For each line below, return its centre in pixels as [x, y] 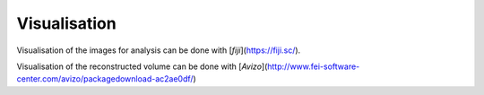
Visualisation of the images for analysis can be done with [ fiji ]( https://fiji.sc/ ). [159, 50]
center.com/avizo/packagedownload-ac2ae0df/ [105, 79]
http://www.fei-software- [314, 66]
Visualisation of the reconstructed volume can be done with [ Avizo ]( [142, 66]
